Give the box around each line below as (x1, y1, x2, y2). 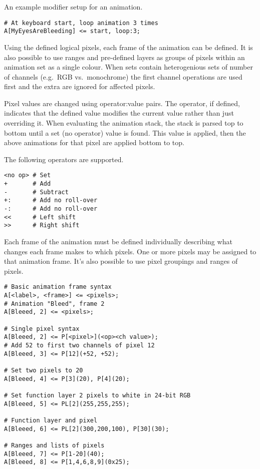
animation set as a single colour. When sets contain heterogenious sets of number (4, 62, 253, 72)
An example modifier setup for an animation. (4, 2, 143, 12)
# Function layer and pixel (4, 416, 98, 424)
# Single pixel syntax (4, 325, 80, 332)
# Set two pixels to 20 (4, 366, 83, 374)
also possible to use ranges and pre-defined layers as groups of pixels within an (4, 52, 245, 62)
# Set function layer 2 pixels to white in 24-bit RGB (4, 391, 191, 399)
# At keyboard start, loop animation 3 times (4, 19, 158, 27)
